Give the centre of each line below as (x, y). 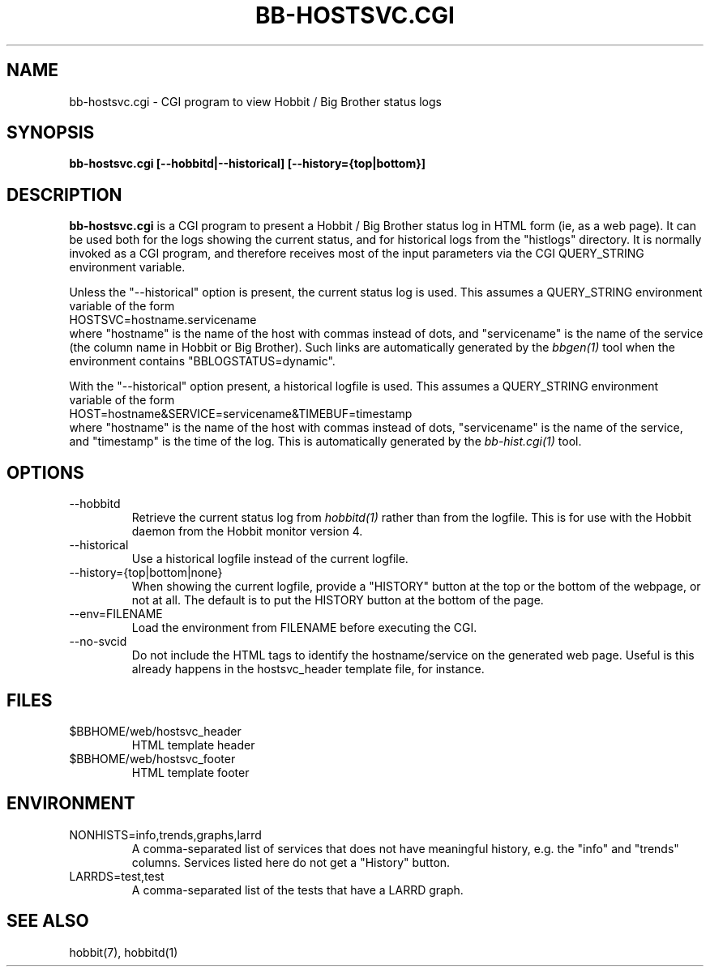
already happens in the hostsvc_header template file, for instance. (308, 669)
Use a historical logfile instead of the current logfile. (270, 559)
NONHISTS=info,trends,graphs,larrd (165, 834)
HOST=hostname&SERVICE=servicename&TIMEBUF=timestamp (241, 414)
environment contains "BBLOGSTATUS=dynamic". (202, 361)
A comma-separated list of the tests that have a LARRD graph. (297, 890)
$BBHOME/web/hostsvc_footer (152, 758)
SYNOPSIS (51, 133)
